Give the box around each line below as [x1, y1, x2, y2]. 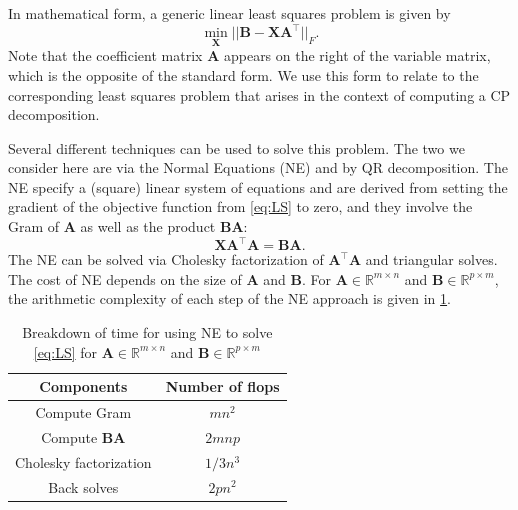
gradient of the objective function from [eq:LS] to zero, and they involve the [8, 196, 473, 217]
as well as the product [80, 216, 216, 237]
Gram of [8, 216, 60, 237]
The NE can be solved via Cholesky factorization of [8, 249, 324, 270]
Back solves [48, 476, 119, 497]
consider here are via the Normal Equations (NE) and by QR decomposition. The [8, 157, 508, 178]
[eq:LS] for [33, 341, 98, 362]
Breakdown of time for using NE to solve [22, 321, 273, 342]
